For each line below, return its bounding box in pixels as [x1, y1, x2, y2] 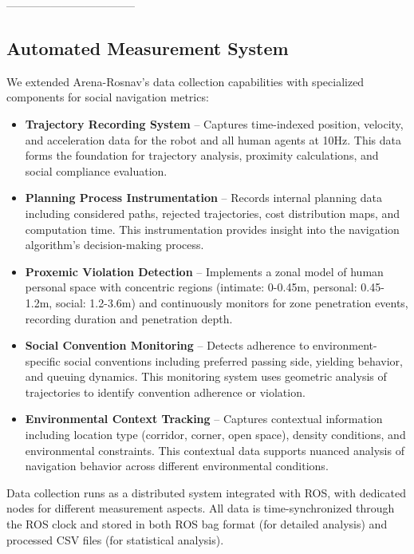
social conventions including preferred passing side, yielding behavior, [64, 352, 403, 369]
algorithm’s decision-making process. [25, 236, 204, 253]
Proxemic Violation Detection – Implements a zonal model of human [25, 263, 384, 279]
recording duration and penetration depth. [25, 310, 233, 326]
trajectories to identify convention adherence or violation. [25, 383, 306, 400]
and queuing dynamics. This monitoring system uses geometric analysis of [25, 368, 387, 385]
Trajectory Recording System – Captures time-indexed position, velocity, [25, 115, 404, 132]
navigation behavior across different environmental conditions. [25, 457, 329, 474]
